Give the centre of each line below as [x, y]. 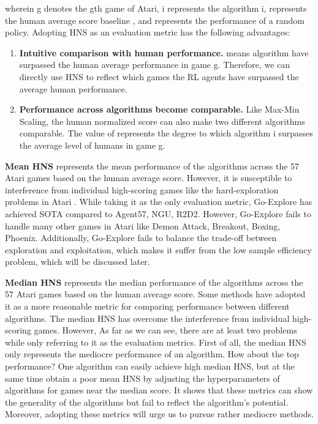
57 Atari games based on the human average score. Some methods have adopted [155, 294]
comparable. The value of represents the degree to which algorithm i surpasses [166, 133]
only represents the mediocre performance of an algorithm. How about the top [152, 354]
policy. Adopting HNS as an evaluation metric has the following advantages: [148, 32]
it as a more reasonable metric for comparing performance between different [147, 306]
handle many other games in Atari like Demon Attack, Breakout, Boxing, [143, 225]
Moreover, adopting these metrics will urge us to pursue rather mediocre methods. [159, 414]
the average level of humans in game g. [92, 145]
